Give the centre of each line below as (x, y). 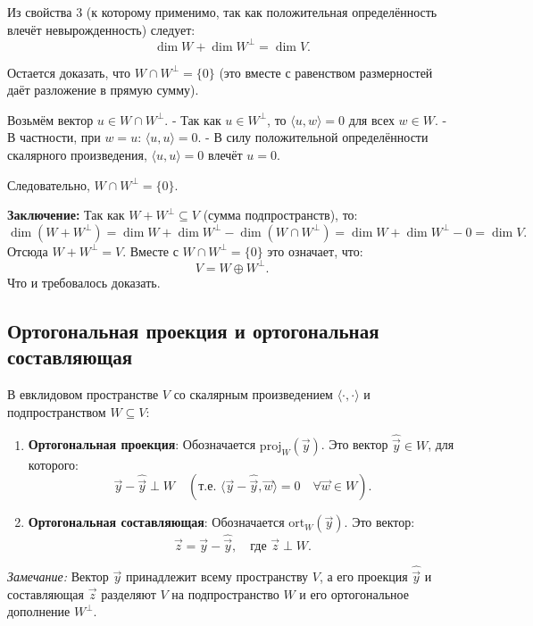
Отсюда (28, 250)
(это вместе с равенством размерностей (326, 72)
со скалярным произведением (253, 394)
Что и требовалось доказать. (84, 282)
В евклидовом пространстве (83, 394)
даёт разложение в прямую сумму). (103, 90)
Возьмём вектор (50, 119)
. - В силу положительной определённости (313, 137)
